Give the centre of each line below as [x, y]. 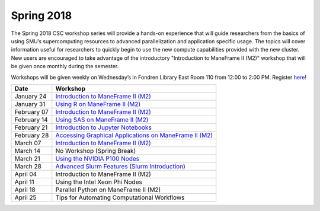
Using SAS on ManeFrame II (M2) [102, 120]
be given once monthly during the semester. [65, 66]
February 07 [31, 111]
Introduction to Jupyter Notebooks [104, 127]
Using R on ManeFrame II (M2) [98, 104]
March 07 [28, 143]
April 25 [25, 197]
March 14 [28, 151]
